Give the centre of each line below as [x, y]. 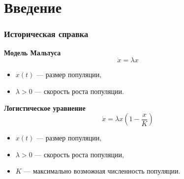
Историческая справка [46, 34]
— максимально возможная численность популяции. [102, 171]
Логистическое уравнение [45, 108]
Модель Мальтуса [32, 52]
